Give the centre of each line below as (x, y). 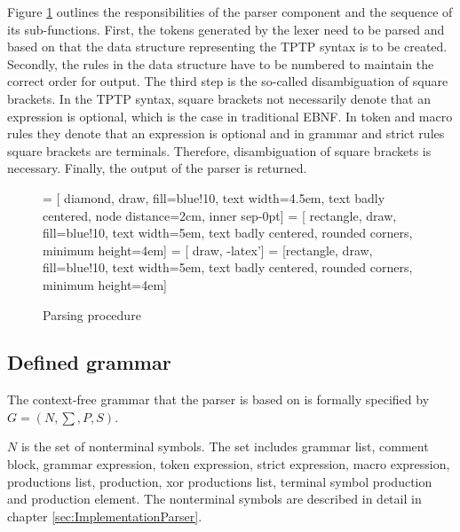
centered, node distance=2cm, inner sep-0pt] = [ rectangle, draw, (220, 215)
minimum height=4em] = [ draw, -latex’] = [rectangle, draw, (208, 250)
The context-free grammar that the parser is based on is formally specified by (218, 399)
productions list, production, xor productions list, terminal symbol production (220, 481)
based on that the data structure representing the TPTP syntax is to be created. (227, 47)
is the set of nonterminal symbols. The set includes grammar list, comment (225, 446)
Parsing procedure (92, 314)
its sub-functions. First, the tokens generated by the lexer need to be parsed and (226, 29)
